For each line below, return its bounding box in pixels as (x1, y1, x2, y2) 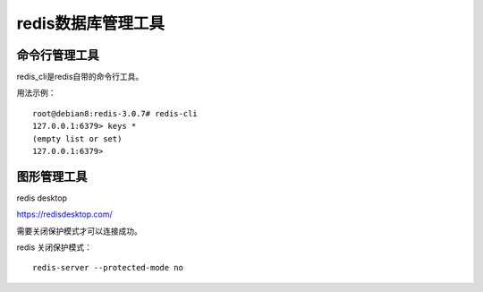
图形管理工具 (16, 168, 88, 184)
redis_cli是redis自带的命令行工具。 (16, 72, 144, 82)
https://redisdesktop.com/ (16, 209, 114, 219)
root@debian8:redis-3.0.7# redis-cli (32, 108, 199, 118)
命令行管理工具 (16, 47, 99, 63)
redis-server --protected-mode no (32, 262, 183, 273)
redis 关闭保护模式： (16, 242, 93, 253)
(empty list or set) (32, 133, 123, 143)
